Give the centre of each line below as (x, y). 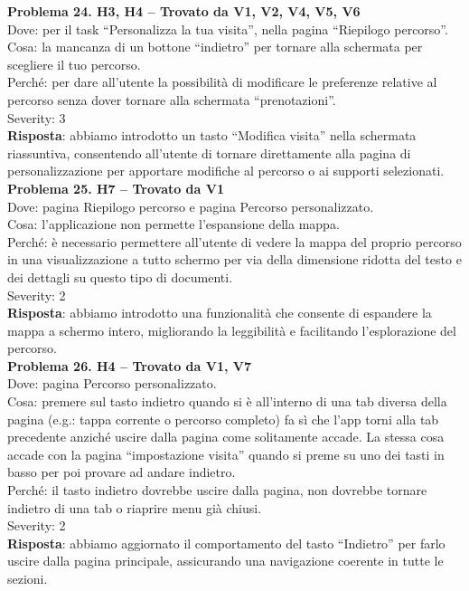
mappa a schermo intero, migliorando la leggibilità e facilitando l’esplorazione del (232, 330)
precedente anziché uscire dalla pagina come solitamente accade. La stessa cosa (226, 437)
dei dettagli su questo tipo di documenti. (120, 276)
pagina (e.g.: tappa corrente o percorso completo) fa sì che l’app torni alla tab (223, 419)
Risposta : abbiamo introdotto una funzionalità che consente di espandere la (220, 313)
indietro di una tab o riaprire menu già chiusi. (135, 507)
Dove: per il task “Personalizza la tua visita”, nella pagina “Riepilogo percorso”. (228, 29)
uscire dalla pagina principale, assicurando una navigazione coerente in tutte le (225, 561)
